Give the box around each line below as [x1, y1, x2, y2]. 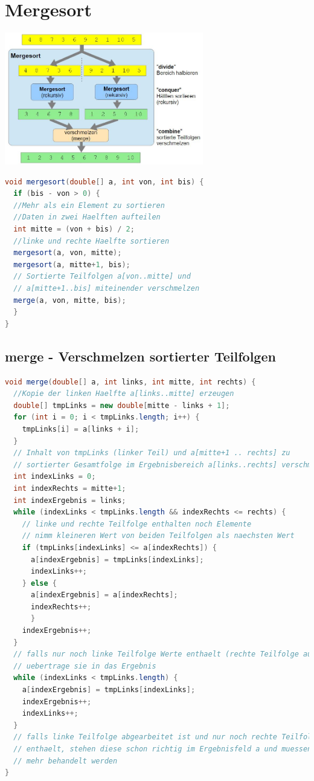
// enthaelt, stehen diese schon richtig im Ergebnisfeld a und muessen [13, 745, 312, 753]
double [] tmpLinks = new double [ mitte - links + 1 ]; [13, 401, 230, 410]
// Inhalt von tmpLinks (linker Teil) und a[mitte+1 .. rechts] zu [13, 449, 290, 458]
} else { [22, 578, 57, 588]
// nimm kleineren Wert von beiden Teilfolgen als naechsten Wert [22, 531, 295, 540]
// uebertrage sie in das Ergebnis [13, 661, 156, 670]
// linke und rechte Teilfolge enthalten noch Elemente [22, 519, 252, 528]
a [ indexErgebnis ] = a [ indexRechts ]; [30, 591, 178, 600]
